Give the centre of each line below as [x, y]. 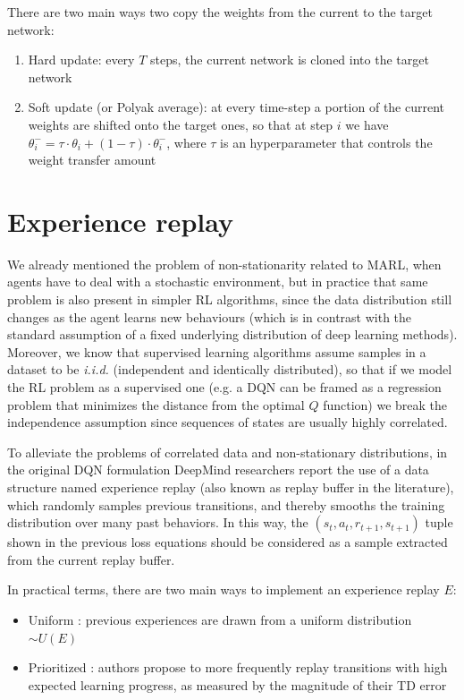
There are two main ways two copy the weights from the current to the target [220, 12]
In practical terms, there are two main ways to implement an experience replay [224, 589]
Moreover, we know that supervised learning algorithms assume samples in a [217, 351]
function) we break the [385, 404]
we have [367, 124]
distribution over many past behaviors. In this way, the [158, 522]
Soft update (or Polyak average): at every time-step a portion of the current [236, 107]
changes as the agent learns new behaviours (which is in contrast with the [210, 316]
